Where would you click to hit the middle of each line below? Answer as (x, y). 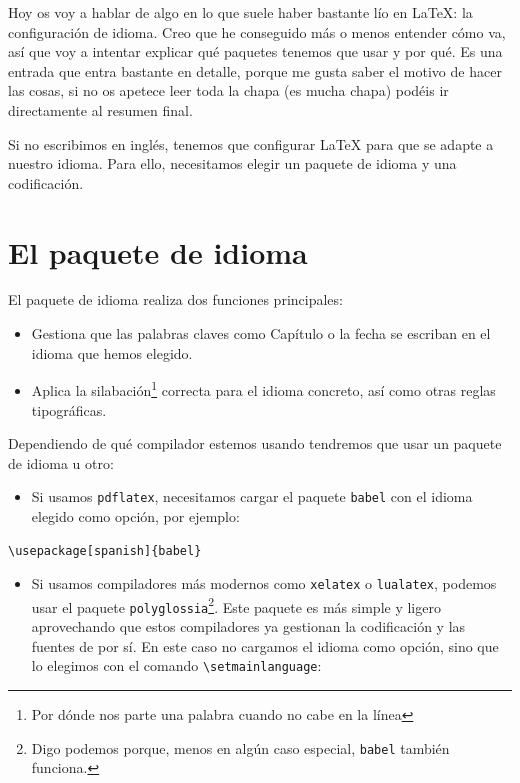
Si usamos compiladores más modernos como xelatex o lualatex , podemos (264, 583)
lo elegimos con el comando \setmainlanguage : (176, 665)
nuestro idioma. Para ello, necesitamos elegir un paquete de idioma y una (232, 163)
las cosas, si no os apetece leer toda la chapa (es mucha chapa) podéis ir (228, 90)
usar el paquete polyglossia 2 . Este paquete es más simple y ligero (236, 605)
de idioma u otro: (61, 462)
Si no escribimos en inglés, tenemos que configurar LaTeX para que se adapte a (251, 143)
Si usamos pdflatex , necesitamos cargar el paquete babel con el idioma (252, 496)
